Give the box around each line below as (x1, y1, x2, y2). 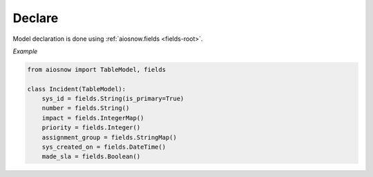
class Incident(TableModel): (27, 85, 126, 93)
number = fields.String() (41, 104, 130, 112)
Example (12, 47, 38, 55)
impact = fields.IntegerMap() (41, 114, 144, 122)
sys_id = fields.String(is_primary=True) (41, 95, 184, 103)
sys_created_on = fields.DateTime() (41, 143, 166, 151)
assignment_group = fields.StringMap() (41, 133, 178, 141)
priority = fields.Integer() (41, 124, 141, 131)
